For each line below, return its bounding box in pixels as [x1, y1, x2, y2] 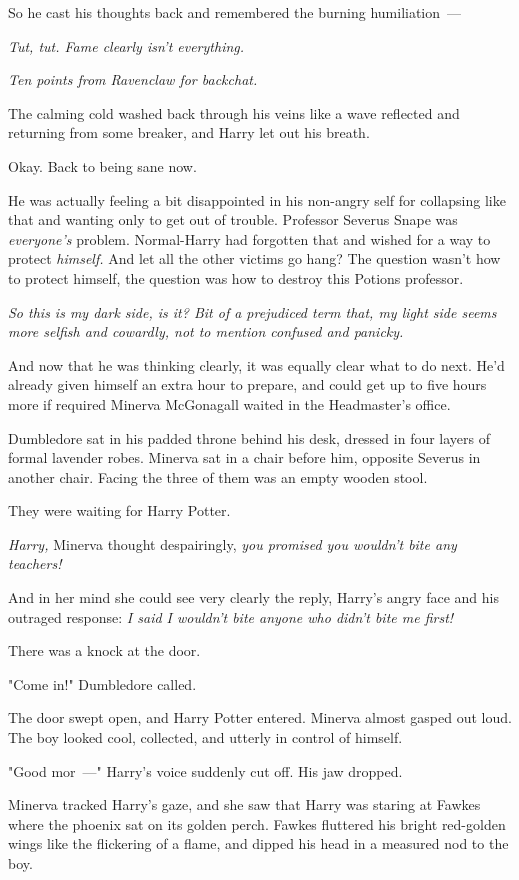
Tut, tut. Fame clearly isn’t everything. [8, 35, 245, 56]
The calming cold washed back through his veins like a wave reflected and [8, 102, 460, 123]
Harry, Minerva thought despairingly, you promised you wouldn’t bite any [8, 533, 457, 554]
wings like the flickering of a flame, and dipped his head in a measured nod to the [8, 833, 509, 854]
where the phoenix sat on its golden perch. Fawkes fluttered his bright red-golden [8, 813, 506, 834]
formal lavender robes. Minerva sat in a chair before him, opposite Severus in [8, 447, 481, 468]
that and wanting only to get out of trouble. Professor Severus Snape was [8, 209, 458, 230]
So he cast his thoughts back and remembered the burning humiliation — [8, 2, 462, 22]
